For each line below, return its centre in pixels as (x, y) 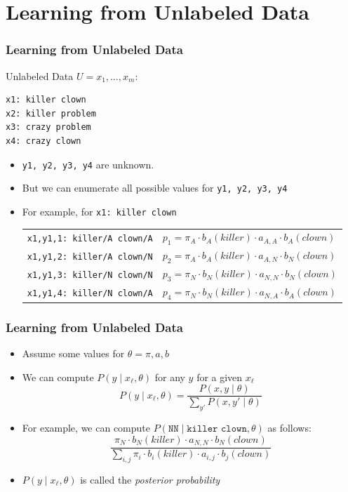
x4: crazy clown (43, 141)
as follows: (289, 427)
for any (170, 377)
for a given (220, 377)
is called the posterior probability (150, 479)
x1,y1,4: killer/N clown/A (90, 293)
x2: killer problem (51, 113)
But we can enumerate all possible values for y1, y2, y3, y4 (155, 188)
